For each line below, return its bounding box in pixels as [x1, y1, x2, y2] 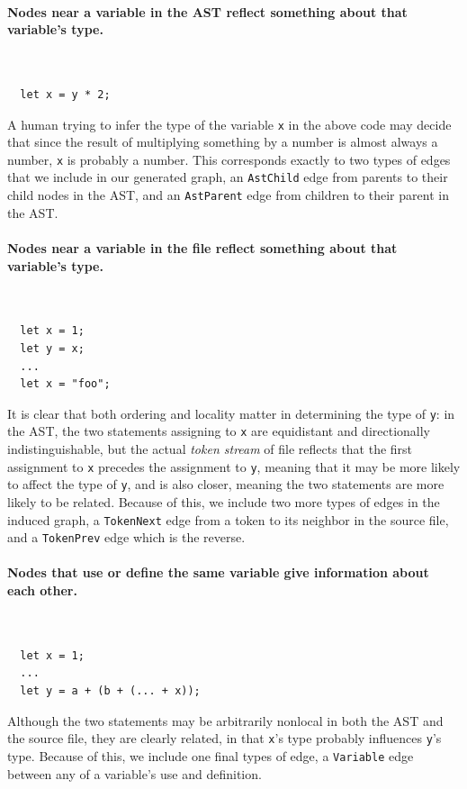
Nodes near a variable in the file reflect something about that [7, 238, 398, 257]
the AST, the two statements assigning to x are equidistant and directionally [7, 422, 431, 440]
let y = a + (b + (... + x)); [20, 685, 201, 698]
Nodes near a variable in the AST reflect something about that [7, 2, 408, 21]
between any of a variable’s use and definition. [7, 764, 262, 783]
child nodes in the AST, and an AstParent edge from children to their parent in [7, 186, 449, 204]
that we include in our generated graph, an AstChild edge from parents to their [7, 168, 448, 186]
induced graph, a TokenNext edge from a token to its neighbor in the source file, [7, 510, 449, 529]
